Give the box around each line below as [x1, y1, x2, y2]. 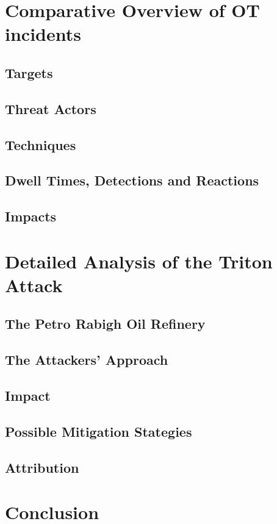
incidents [5, 21, 81, 46]
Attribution [5, 458, 79, 476]
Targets [5, 63, 53, 82]
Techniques [5, 135, 76, 154]
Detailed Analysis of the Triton [5, 248, 273, 273]
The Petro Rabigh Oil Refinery [5, 314, 206, 333]
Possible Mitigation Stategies [5, 422, 192, 440]
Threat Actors [5, 99, 96, 118]
